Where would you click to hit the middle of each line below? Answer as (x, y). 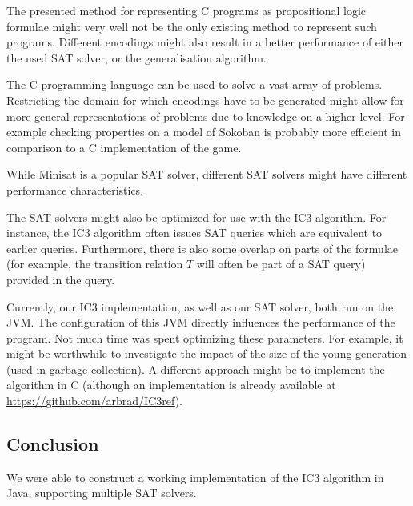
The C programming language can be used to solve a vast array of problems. (194, 84)
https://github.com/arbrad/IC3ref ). (94, 401)
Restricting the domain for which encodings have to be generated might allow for (205, 100)
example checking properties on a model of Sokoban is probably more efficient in (204, 132)
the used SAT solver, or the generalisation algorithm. (136, 57)
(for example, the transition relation (95, 264)
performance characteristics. (75, 189)
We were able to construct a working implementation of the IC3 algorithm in (195, 477)
